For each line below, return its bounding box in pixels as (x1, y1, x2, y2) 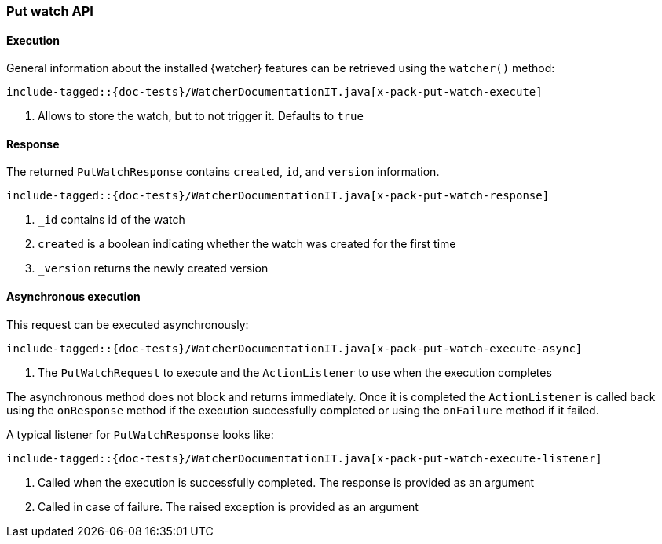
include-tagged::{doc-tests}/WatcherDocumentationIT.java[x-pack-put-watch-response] (6, 189, 550, 203)
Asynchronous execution (6, 290, 141, 304)
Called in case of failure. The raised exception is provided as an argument (38, 499, 419, 513)
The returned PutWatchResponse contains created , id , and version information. (6, 165, 440, 179)
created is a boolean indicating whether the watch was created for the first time (38, 237, 456, 251)
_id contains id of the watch (38, 213, 185, 227)
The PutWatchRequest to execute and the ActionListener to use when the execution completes (38, 365, 552, 379)
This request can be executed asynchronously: (6, 317, 249, 331)
